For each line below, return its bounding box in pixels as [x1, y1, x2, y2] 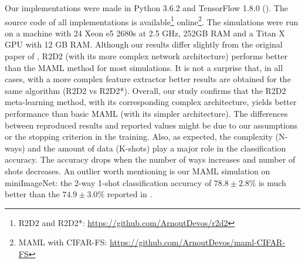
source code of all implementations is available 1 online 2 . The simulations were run [5, 14, 299, 28]
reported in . [107, 188, 152, 200]
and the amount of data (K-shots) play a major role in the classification [28, 141, 286, 154]
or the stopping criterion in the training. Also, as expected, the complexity [5, 130, 273, 143]
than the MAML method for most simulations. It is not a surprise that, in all [5, 61, 283, 73]
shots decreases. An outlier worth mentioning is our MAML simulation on [5, 164, 270, 177]
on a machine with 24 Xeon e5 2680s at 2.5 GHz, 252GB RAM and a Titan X [5, 26, 285, 39]
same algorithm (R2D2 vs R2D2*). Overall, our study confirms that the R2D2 [5, 84, 286, 96]
